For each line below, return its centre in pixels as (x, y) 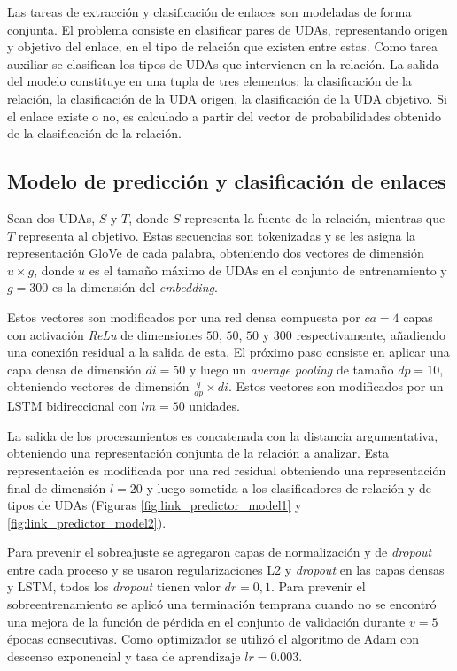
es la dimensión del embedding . (135, 287)
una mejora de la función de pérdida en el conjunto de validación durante (206, 621)
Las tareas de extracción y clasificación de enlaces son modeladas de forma (209, 12)
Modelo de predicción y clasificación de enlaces (227, 181)
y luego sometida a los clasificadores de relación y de (289, 487)
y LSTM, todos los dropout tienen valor (114, 586)
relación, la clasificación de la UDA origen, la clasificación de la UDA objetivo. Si (227, 98)
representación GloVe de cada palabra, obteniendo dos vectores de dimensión (216, 253)
